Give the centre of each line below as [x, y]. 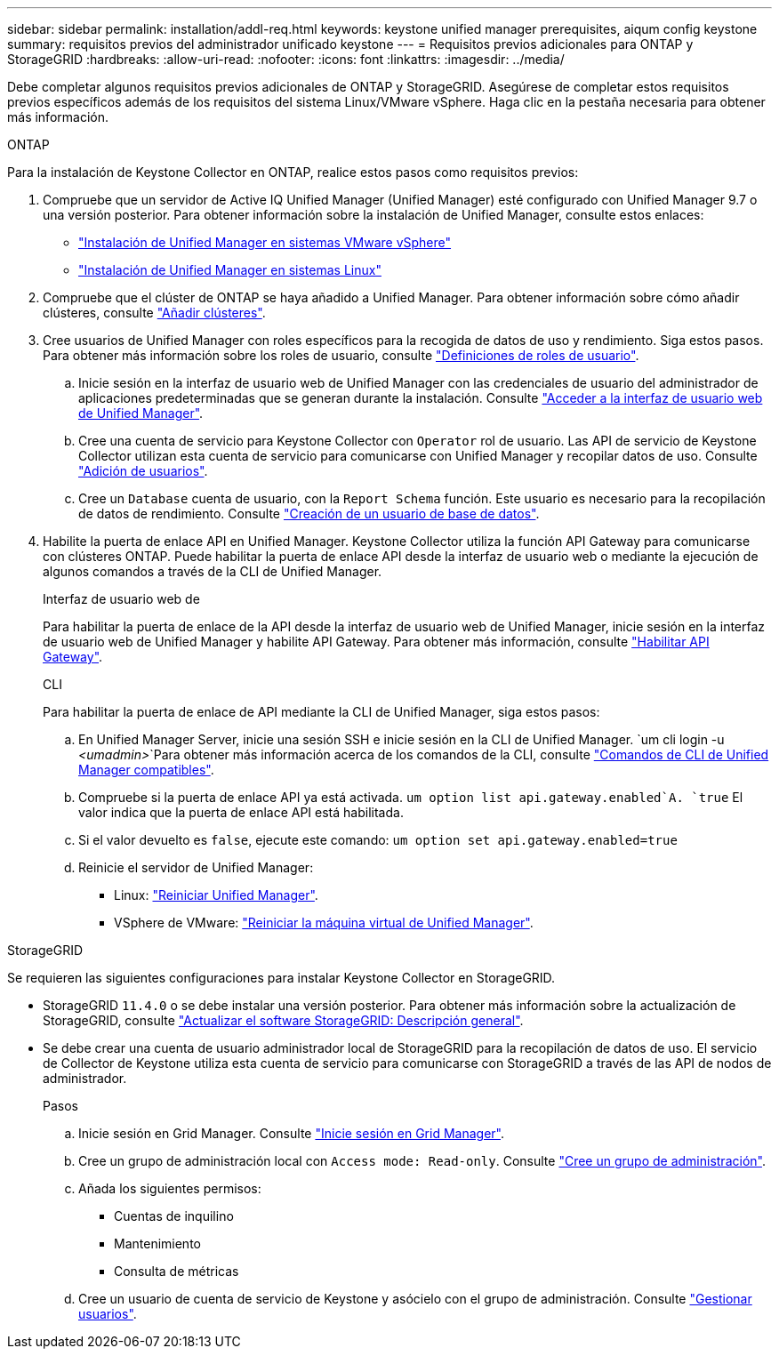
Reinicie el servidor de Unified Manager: [196, 867]
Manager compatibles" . [146, 770]
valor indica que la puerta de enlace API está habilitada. [241, 812]
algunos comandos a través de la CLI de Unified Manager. [213, 571]
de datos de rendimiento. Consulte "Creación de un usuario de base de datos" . [309, 514]
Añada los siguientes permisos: [170, 1188]
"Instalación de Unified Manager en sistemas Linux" [230, 270]
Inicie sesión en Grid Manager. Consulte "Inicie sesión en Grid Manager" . [292, 1133]
